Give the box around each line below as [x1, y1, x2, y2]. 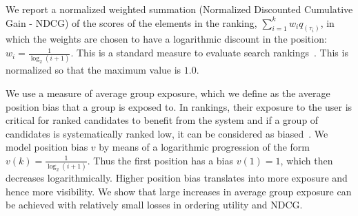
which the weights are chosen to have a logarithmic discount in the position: [6, 32, 327, 46]
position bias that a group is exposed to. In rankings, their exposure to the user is [6, 99, 352, 114]
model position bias [6, 140, 88, 154]
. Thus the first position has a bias [87, 153, 234, 167]
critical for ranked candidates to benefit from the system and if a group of [6, 113, 319, 127]
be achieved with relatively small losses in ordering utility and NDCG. [6, 197, 303, 212]
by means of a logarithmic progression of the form [99, 140, 310, 154]
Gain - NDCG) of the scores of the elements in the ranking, [6, 15, 257, 30]
